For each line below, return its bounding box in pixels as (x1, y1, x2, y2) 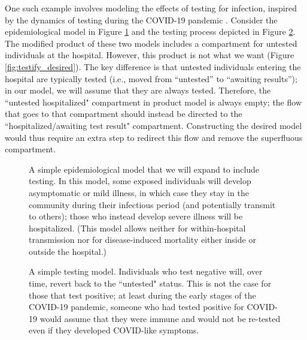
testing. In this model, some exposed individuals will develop (29, 174, 251, 187)
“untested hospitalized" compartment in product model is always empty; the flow (5, 95, 302, 108)
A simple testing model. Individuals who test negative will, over (29, 265, 263, 278)
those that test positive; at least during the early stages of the (29, 288, 256, 301)
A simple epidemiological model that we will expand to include (29, 163, 260, 175)
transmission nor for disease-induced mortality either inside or (29, 233, 256, 246)
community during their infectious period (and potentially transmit (29, 198, 276, 210)
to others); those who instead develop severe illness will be (29, 210, 243, 222)
